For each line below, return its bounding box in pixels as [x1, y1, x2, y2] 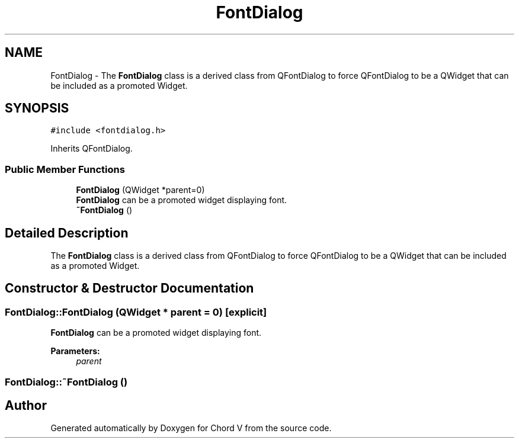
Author [5, 398, 47, 413]
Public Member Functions [5, 163, 125, 175]
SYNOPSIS [5, 101, 69, 116]
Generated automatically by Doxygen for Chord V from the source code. [50, 423, 332, 434]
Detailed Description [5, 225, 129, 240]
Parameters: [50, 346, 100, 357]
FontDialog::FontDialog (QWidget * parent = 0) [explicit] [5, 306, 267, 318]
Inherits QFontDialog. [50, 143, 133, 154]
